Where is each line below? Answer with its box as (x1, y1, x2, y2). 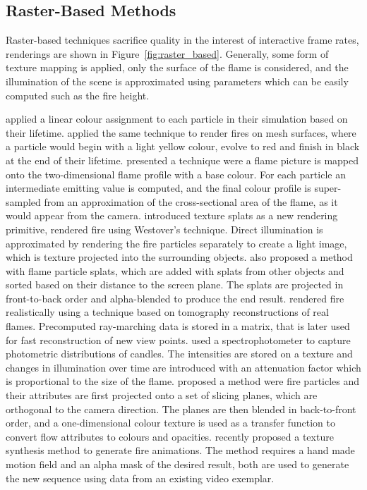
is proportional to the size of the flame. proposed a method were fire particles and (6, 374, 360, 388)
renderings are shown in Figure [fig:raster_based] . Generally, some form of (6, 46, 329, 61)
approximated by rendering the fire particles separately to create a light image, (6, 235, 347, 250)
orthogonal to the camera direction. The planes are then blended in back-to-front (6, 401, 356, 416)
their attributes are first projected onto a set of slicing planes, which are (6, 388, 318, 403)
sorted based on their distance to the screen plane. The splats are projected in (6, 277, 344, 292)
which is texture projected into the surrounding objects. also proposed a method (6, 250, 353, 264)
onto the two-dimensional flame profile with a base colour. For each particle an (6, 166, 346, 181)
